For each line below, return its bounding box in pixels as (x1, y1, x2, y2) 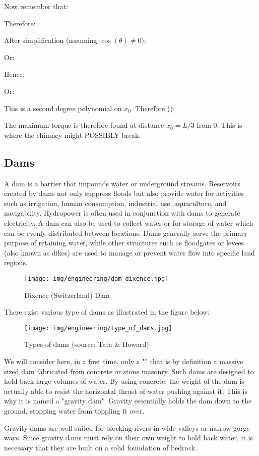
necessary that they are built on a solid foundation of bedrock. (4, 442, 198, 452)
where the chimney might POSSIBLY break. (4, 129, 141, 140)
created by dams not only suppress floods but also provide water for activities (4, 188, 244, 198)
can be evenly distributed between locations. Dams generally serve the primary (4, 227, 248, 238)
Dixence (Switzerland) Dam (24, 289, 110, 300)
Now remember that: (4, 1, 68, 11)
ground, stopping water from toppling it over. (4, 405, 145, 416)
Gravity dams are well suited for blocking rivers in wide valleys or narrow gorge (4, 422, 250, 433)
